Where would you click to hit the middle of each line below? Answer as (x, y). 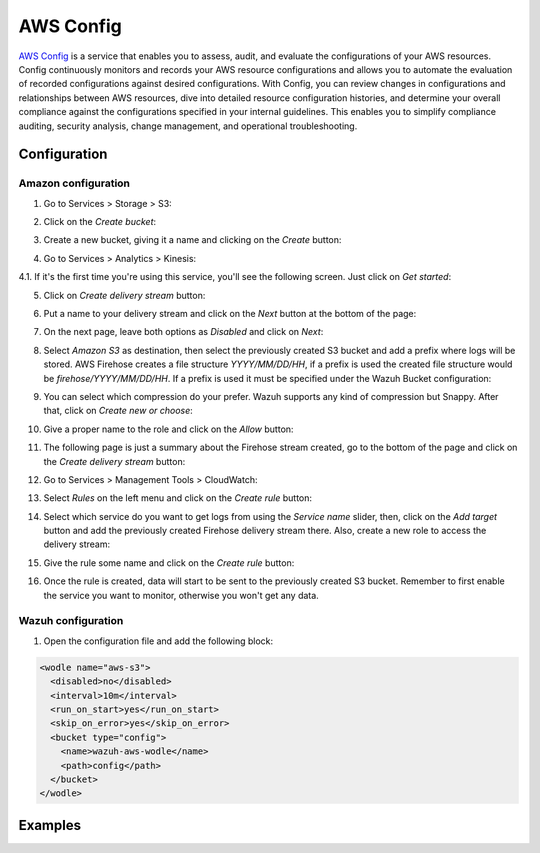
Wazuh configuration (71, 621)
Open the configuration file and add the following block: (158, 641)
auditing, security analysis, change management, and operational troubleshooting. (188, 126)
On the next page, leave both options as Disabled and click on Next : (183, 332)
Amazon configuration (74, 183)
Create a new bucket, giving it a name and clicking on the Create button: (192, 240)
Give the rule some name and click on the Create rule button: (169, 562)
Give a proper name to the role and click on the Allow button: (168, 429)
